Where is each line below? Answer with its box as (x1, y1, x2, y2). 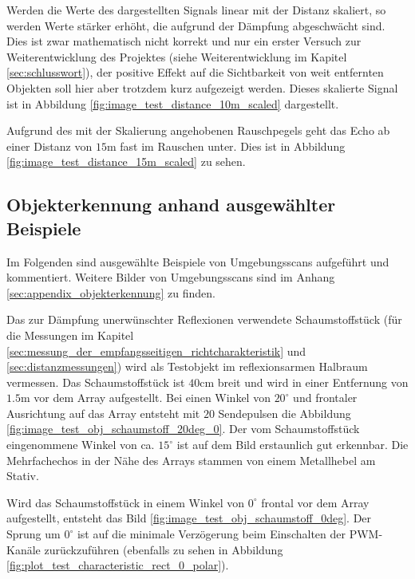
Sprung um (6, 526, 61, 542)
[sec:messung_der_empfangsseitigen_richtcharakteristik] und (6, 342, 306, 359)
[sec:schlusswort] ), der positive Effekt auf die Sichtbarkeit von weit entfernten (6, 64, 384, 81)
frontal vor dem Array (261, 494, 370, 510)
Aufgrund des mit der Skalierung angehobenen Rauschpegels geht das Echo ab (6, 122, 390, 139)
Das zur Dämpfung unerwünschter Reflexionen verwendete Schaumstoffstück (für (6, 311, 402, 328)
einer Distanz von (6, 137, 93, 154)
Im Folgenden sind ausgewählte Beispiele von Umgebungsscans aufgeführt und (6, 253, 389, 270)
